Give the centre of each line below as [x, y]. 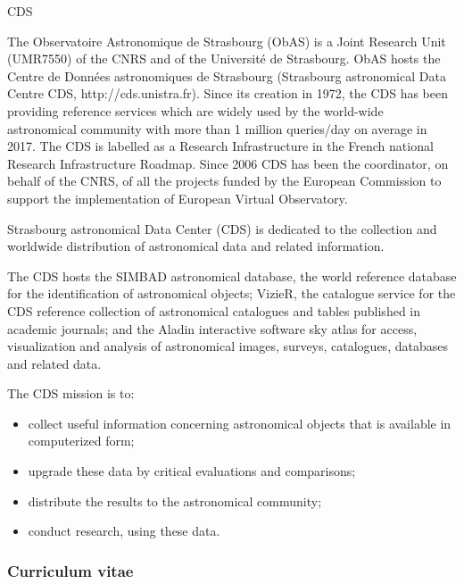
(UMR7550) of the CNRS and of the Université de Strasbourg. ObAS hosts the [224, 58]
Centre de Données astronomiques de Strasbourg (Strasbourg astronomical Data [227, 75]
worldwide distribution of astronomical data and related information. [196, 246]
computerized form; [81, 441]
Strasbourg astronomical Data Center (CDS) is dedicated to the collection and [222, 228]
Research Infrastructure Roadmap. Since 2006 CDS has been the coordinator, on [228, 163]
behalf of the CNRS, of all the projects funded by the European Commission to [224, 181]
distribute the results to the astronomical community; [175, 501]
